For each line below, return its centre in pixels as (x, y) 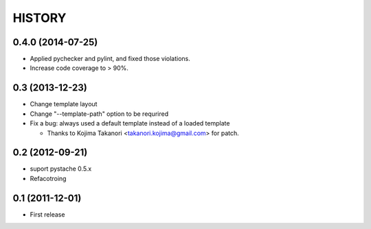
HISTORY (40, 18)
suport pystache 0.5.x (61, 169)
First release (47, 214)
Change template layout (64, 104)
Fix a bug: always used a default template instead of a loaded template (130, 123)
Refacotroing (48, 178)
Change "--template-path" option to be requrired (99, 114)
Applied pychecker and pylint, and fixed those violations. (110, 59)
